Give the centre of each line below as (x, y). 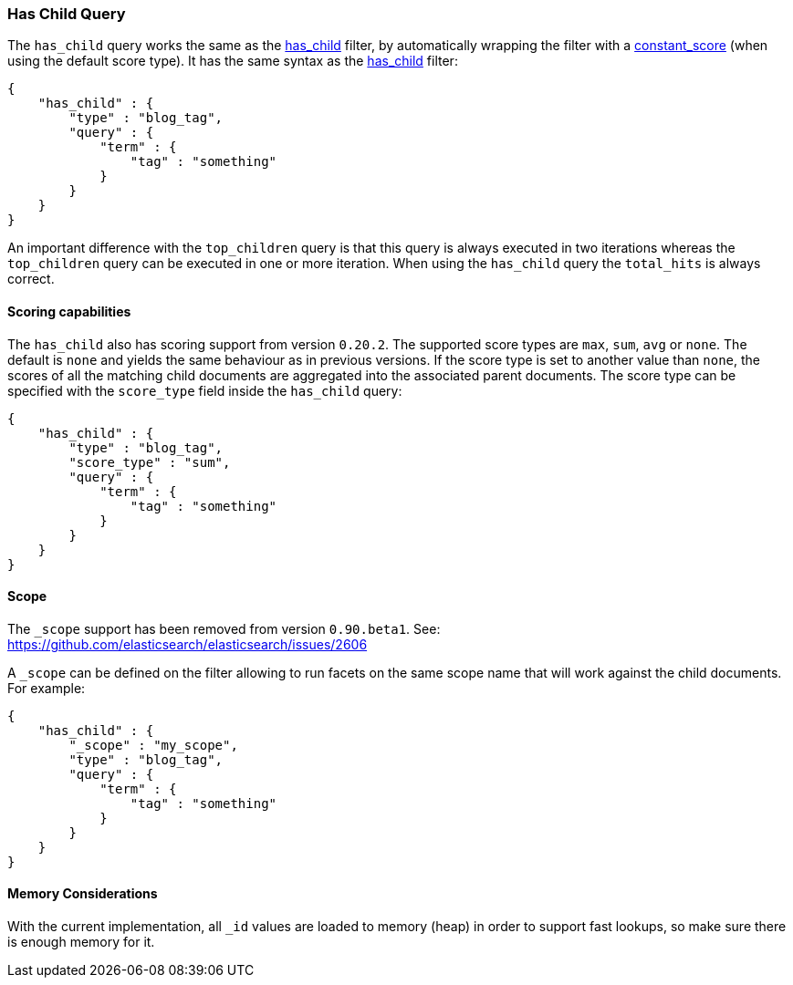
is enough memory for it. (81, 942)
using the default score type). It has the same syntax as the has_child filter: (233, 61)
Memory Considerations (83, 894)
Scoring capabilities (69, 311)
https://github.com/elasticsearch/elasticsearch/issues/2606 (188, 644)
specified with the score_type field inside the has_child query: (205, 390)
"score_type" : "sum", (150, 462)
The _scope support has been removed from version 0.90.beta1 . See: (224, 628)
